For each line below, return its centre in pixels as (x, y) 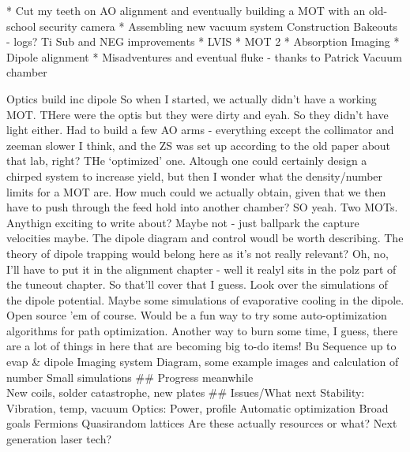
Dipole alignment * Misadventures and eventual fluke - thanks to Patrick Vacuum (204, 56)
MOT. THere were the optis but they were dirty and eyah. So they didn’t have (197, 114)
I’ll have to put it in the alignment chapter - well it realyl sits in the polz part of (201, 269)
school (21, 26)
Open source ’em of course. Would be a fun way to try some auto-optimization (197, 315)
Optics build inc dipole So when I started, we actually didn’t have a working (192, 98)
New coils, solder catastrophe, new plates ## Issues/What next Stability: (186, 392)
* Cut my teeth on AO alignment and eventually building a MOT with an (186, 10)
